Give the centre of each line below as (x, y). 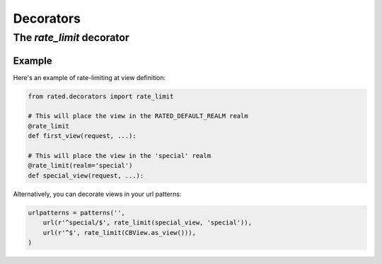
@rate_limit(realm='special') (80, 166)
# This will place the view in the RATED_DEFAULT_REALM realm (138, 116)
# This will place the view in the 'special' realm (120, 156)
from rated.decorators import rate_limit (101, 96)
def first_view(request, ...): (82, 136)
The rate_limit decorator (71, 38)
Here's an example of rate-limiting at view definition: (89, 77)
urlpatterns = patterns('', (76, 213)
